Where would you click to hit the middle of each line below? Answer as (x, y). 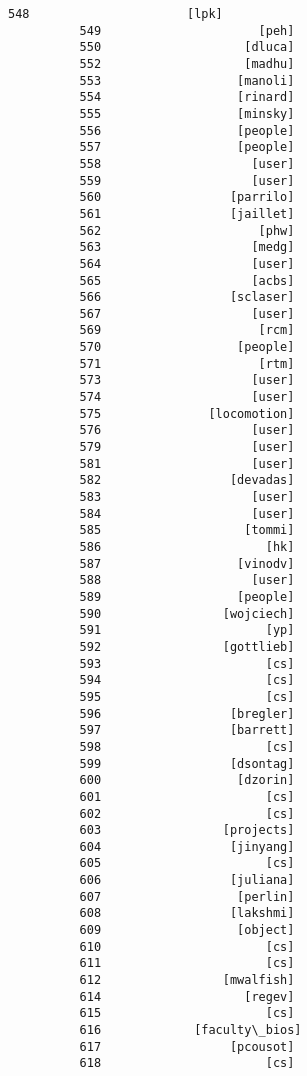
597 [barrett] (187, 730)
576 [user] (187, 430)
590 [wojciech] (187, 613)
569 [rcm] (187, 330)
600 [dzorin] (187, 780)
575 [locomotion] (187, 413)
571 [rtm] (187, 363)
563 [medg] (187, 247)
